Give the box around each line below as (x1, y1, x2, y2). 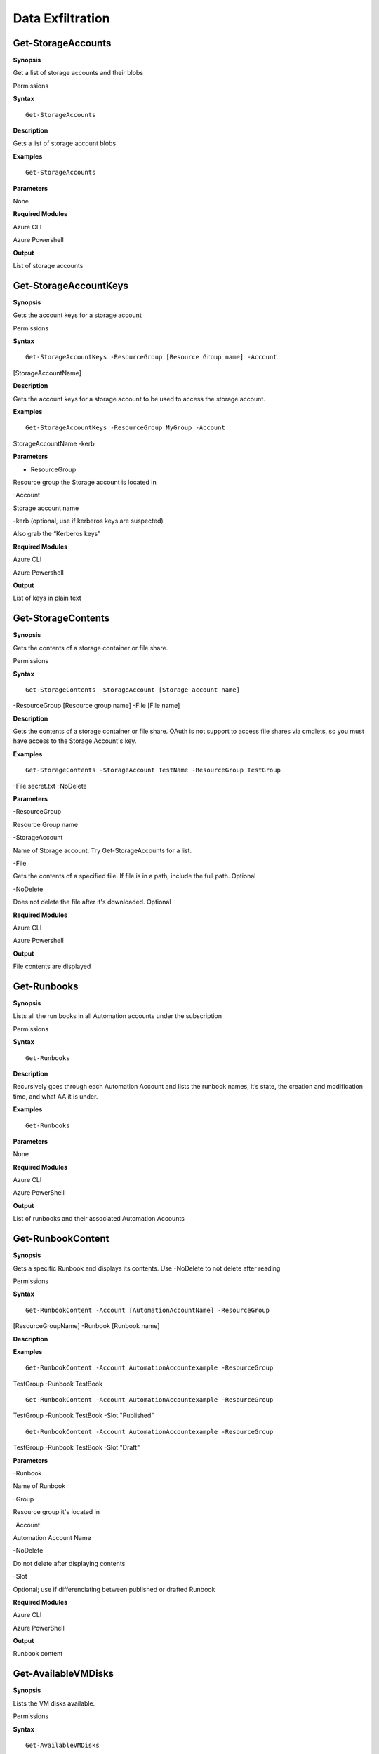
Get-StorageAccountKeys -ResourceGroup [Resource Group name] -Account (25, 353, 277, 361)
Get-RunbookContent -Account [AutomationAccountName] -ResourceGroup (25, 1306, 270, 1314)
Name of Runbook (13, 1482, 66, 1490)
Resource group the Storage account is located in (13, 478, 157, 486)
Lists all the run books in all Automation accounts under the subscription (13, 1012, 222, 1020)
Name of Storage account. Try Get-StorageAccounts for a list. (13, 846, 192, 855)
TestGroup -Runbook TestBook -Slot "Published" (13, 1411, 154, 1420)
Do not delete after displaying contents (13, 1559, 126, 1567)
